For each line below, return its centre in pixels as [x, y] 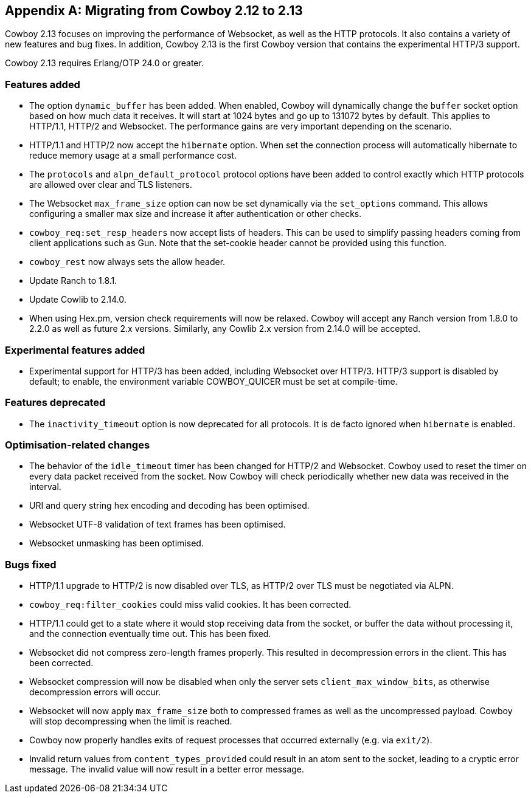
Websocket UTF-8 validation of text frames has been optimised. [158, 525]
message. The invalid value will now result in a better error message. [167, 769]
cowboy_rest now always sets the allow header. [127, 262]
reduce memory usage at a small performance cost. [133, 156]
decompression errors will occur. [95, 692]
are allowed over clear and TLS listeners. [111, 185]
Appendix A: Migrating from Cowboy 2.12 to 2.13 [154, 11]
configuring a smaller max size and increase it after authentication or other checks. [196, 214]
